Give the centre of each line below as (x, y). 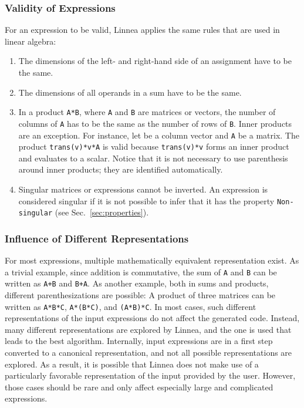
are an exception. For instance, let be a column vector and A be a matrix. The (159, 135)
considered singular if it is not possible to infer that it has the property (146, 200)
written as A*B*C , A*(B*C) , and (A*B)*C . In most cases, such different (131, 306)
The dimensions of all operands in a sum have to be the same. (130, 92)
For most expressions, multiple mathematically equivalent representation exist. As (152, 260)
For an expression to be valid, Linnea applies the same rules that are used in (142, 30)
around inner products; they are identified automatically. (121, 169)
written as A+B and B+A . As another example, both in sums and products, (137, 283)
